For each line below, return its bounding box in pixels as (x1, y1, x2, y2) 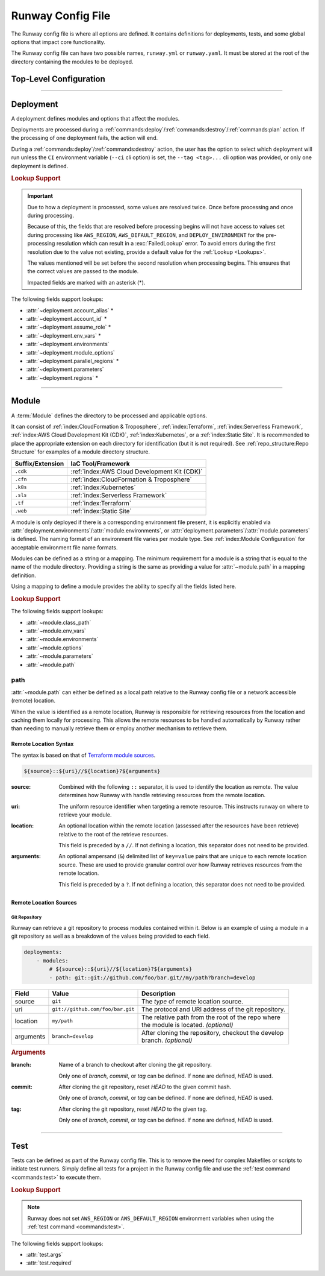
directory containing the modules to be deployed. (11, 58, 134, 65)
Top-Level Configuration (11, 74, 105, 84)
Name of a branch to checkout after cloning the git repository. (58, 1061, 212, 1069)
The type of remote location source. (141, 997, 244, 1005)
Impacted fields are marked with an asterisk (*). (27, 279, 146, 286)
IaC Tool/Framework (70, 459, 130, 467)
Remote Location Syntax (11, 741, 74, 748)
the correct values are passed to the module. (27, 268, 139, 275)
